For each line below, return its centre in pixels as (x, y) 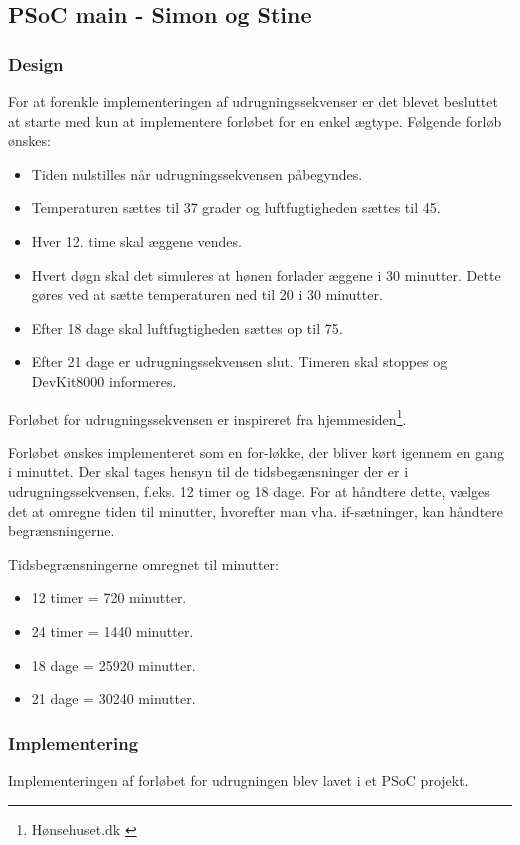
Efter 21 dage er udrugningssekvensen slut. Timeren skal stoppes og (239, 361)
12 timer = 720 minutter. (109, 597)
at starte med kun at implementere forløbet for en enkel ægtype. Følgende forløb (255, 120)
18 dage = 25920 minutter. (113, 664)
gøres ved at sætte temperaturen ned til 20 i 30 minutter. (207, 294)
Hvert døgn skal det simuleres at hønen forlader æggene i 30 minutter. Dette (266, 274)
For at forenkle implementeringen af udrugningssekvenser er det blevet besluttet (253, 101)
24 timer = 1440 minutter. (112, 630)
